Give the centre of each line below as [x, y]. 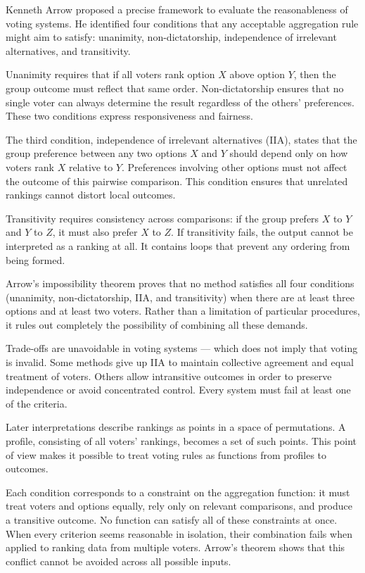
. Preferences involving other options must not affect [234, 166]
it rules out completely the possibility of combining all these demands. [157, 324]
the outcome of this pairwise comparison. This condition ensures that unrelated [177, 181]
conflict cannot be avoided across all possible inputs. [119, 561]
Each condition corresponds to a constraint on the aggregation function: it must [178, 492]
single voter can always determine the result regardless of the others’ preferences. [180, 102]
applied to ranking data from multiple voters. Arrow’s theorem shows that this [175, 547]
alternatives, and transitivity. [68, 50]
